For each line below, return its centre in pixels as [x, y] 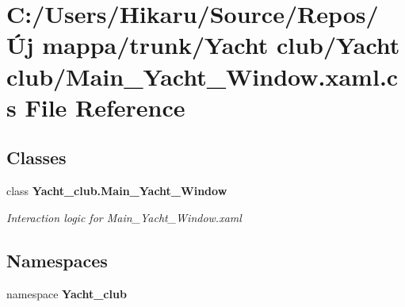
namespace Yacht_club [67, 293]
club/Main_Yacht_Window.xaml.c [202, 76]
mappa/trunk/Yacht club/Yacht [221, 45]
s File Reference [96, 107]
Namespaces [57, 260]
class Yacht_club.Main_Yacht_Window [117, 191]
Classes [36, 157]
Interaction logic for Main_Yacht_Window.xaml [124, 217]
